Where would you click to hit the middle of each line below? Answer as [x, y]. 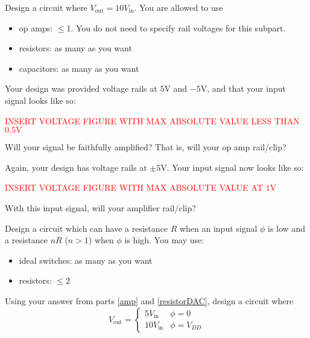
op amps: [36, 27]
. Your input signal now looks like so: [235, 167]
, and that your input [246, 88]
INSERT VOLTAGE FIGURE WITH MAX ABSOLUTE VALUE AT [134, 187]
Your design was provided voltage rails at [81, 88]
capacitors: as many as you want [79, 68]
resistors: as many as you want [75, 48]
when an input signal [218, 228]
